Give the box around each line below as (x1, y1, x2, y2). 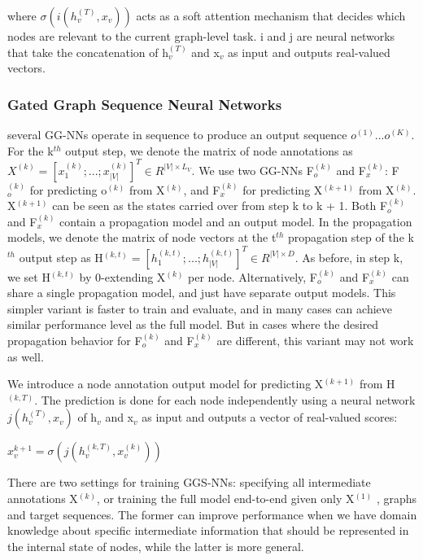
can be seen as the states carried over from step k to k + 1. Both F (52, 197, 388, 214)
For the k (7, 142, 54, 159)
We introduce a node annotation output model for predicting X (7, 375, 324, 392)
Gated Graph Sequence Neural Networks (7, 94, 282, 114)
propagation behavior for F (7, 331, 142, 348)
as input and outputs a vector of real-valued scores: (142, 409, 398, 426)
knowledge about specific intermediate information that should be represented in (7, 522, 409, 539)
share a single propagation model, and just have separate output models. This (7, 284, 396, 301)
